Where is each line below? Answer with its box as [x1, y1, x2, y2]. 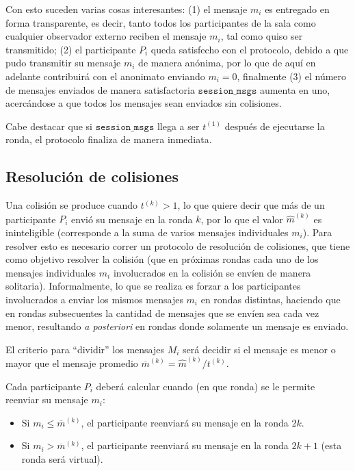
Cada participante [5, 379, 81, 393]
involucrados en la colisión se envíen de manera [113, 265, 311, 279]
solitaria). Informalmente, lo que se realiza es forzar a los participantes [5, 279, 301, 293]
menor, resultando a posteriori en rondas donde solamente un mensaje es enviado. [5, 319, 349, 333]
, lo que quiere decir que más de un [177, 198, 325, 212]
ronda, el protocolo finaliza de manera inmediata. [5, 132, 212, 147]
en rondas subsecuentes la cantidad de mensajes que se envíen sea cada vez [5, 305, 319, 320]
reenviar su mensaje [5, 392, 88, 407]
